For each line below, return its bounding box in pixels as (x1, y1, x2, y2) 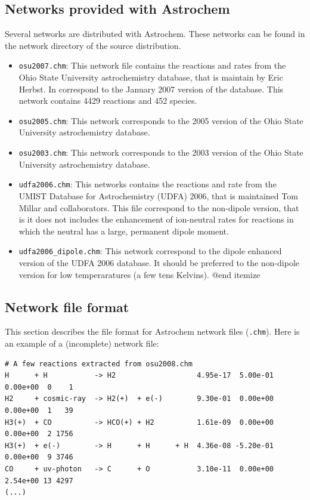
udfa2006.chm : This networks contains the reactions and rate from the (18, 178, 277, 190)
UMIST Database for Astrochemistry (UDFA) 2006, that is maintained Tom (18, 189, 298, 202)
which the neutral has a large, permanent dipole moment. (18, 224, 229, 237)
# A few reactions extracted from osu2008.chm (5, 359, 193, 368)
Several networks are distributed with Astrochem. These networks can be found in (5, 27, 305, 40)
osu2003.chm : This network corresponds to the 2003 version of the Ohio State (18, 146, 303, 159)
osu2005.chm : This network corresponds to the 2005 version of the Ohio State (18, 114, 303, 126)
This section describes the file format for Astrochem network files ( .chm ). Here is (5, 325, 300, 338)
